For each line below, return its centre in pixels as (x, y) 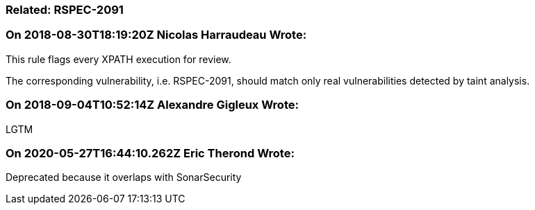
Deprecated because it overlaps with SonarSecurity (124, 177)
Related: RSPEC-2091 (65, 10)
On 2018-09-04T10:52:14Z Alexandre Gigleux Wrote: (152, 105)
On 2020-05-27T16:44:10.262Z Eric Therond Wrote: (150, 153)
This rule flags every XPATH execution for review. (118, 59)
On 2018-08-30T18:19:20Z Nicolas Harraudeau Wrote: (156, 35)
